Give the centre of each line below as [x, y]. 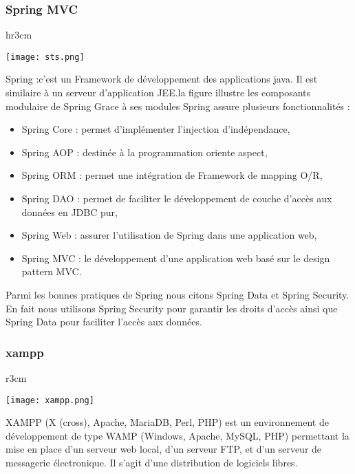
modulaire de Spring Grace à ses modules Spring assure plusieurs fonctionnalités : [178, 106]
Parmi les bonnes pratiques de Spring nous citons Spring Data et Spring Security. [177, 294]
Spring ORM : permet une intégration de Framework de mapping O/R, [172, 175]
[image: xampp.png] [50, 400]
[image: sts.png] [45, 57]
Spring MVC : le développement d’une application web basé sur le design [176, 258]
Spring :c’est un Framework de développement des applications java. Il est [162, 79]
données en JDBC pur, [69, 212]
